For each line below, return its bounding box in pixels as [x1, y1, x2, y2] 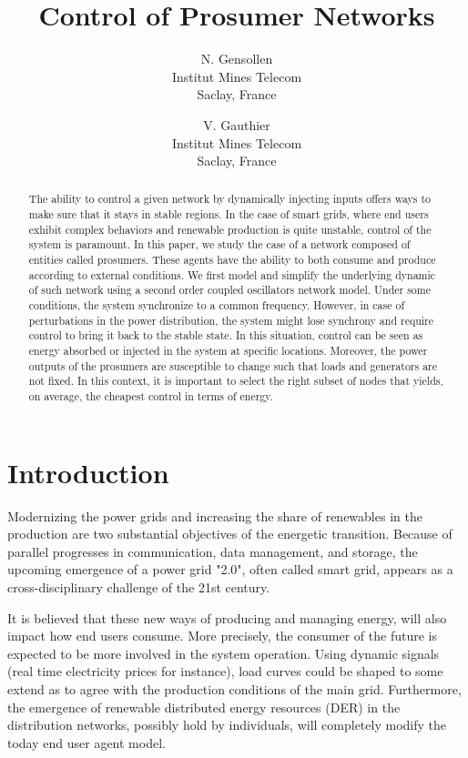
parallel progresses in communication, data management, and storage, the [7, 541, 418, 561]
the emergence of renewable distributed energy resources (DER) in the [7, 697, 401, 716]
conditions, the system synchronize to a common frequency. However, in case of [28, 298, 405, 313]
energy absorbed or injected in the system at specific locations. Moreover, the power [28, 343, 428, 359]
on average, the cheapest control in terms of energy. [28, 389, 273, 404]
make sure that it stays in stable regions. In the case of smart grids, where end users [28, 207, 429, 222]
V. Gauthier [203, 115, 270, 134]
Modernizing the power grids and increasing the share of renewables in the [7, 506, 422, 525]
